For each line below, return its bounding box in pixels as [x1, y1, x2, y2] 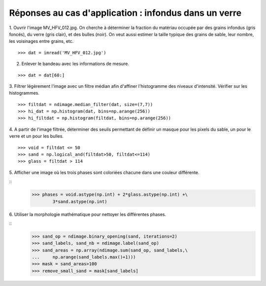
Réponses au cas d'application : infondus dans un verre [9, 7, 241, 18]
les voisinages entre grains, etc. [9, 38, 74, 44]
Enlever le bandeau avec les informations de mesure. [21, 61, 129, 67]
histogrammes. [9, 90, 39, 96]
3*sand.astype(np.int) [52, 199, 108, 204]
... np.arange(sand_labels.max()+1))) [32, 254, 136, 260]
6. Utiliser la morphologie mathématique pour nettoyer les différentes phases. [9, 211, 166, 217]
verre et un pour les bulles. [9, 133, 64, 139]
